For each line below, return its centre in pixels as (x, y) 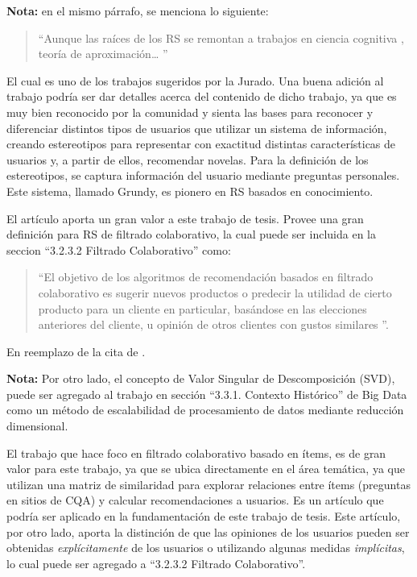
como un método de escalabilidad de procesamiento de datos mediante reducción (205, 410)
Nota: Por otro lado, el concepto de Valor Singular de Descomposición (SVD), (201, 378)
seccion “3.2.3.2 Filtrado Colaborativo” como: (119, 249)
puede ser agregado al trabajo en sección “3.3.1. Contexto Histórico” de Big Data (207, 394)
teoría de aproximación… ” (103, 54)
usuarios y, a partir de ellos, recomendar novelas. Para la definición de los (188, 159)
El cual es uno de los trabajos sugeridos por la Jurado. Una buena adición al (195, 80)
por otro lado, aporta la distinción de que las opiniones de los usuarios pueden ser (208, 531)
